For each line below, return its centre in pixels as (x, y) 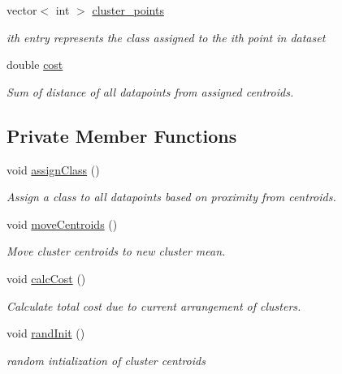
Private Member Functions (122, 135)
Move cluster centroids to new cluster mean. (116, 251)
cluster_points (128, 10)
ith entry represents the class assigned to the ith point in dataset (166, 37)
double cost (35, 64)
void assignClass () (53, 169)
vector (22, 10)
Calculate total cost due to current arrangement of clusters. (154, 305)
